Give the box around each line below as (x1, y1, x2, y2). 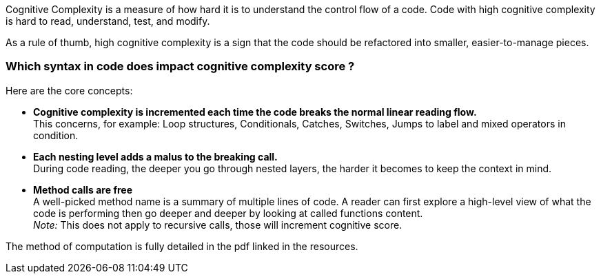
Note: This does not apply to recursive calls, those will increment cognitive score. (33, 218, 403, 231)
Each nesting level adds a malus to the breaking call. (33, 150, 278, 163)
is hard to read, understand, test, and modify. (6, 15, 210, 27)
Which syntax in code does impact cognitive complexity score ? (6, 59, 355, 74)
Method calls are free (33, 183, 132, 196)
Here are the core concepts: (6, 84, 133, 96)
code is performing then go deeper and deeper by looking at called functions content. (33, 207, 423, 219)
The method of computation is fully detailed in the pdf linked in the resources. (6, 240, 358, 252)
